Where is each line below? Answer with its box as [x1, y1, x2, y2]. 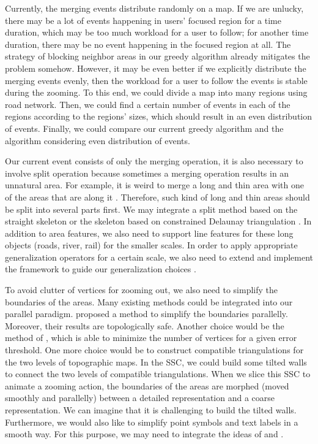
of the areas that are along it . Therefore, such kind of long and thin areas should [5, 190, 310, 203]
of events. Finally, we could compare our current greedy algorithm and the [5, 121, 284, 134]
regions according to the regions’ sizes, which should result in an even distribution [5, 110, 312, 123]
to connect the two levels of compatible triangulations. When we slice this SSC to [5, 367, 311, 380]
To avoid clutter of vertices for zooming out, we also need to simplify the [5, 283, 278, 296]
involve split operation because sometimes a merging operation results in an [5, 166, 289, 179]
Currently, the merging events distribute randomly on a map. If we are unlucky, [5, 2, 304, 14]
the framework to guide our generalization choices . [5, 262, 196, 275]
